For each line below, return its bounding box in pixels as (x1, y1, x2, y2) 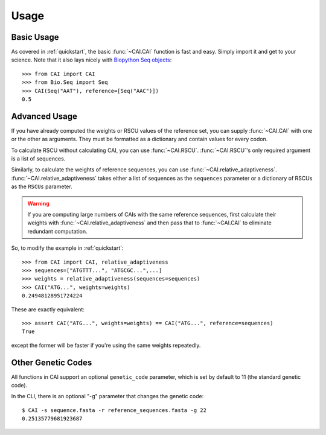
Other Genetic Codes (11, 357, 92, 367)
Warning (27, 200, 50, 207)
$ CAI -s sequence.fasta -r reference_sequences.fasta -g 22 (22, 407, 206, 413)
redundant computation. (27, 227, 88, 235)
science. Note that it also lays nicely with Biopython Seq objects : (11, 56, 172, 63)
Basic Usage (11, 32, 59, 42)
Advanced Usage (11, 111, 78, 121)
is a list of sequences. (11, 155, 66, 162)
